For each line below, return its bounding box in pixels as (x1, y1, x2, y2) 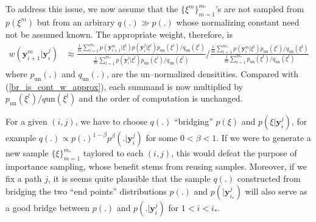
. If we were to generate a (216, 131, 311, 144)
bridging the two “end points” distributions (5, 185, 167, 198)
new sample (5, 147, 49, 159)
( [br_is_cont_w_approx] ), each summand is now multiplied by (5, 80, 244, 92)
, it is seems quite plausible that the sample (47, 172, 211, 184)
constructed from (237, 172, 301, 184)
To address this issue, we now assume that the (5, 2, 178, 15)
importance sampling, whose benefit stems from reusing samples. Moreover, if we (5, 160, 307, 173)
